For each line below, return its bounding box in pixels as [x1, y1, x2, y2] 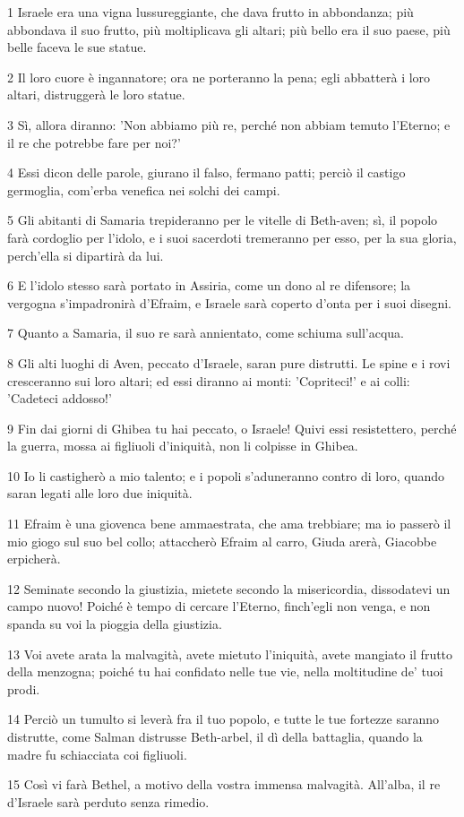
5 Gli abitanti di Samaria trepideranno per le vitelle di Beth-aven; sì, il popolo [7, 211, 438, 229]
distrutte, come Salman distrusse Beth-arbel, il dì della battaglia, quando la [7, 727, 423, 745]
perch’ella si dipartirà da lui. [7, 245, 164, 264]
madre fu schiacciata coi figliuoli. [7, 744, 187, 763]
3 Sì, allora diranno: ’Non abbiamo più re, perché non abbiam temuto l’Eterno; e [7, 115, 451, 133]
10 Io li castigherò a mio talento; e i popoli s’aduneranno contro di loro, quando [7, 466, 445, 485]
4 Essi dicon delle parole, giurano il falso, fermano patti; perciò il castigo [7, 163, 406, 182]
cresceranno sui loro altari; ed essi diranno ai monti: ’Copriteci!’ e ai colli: [7, 371, 410, 390]
